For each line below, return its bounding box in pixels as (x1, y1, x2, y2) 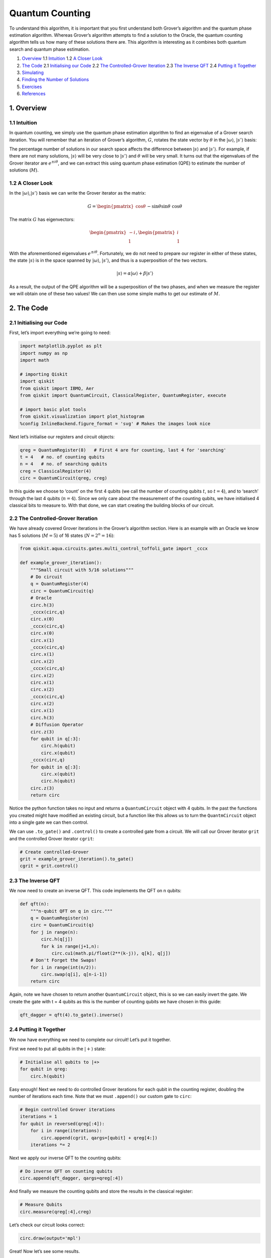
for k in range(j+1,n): (41, 943, 100, 949)
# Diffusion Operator (30, 722, 84, 728)
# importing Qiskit (20, 371, 68, 377)
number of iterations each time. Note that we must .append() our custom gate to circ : (9, 1093, 192, 1099)
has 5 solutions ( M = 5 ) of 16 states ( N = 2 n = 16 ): (9, 531, 115, 538)
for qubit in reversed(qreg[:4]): (20, 1121, 105, 1127)
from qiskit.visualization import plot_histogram (20, 414, 145, 420)
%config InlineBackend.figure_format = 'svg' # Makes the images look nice (20, 421, 211, 426)
